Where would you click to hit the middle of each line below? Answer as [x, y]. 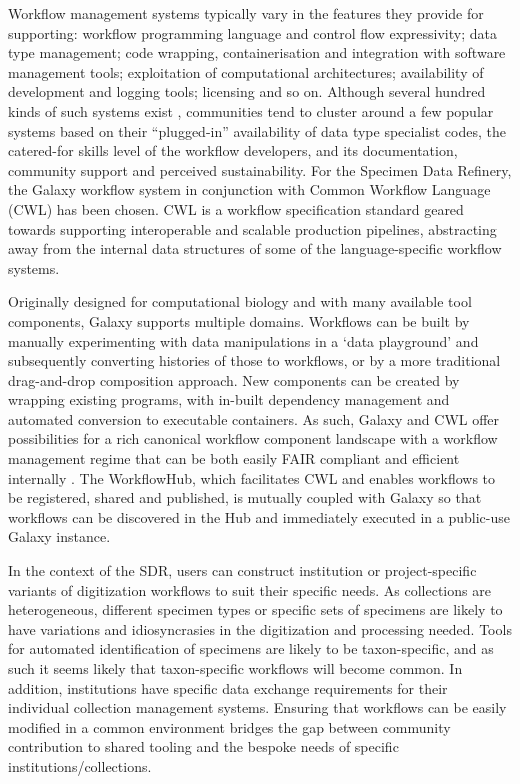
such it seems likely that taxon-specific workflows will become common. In [235, 668]
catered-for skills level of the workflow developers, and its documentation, [233, 150]
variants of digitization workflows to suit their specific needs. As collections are [249, 589]
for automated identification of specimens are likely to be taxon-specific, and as [251, 648]
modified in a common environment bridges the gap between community [229, 726]
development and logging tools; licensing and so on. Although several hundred [247, 91]
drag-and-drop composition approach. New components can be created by [234, 379]
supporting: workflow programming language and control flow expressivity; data [252, 32]
